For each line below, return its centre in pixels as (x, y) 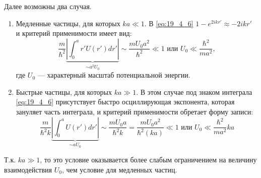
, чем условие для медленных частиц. (119, 169)
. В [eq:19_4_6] (169, 23)
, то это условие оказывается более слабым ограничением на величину (148, 160)
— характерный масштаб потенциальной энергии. (114, 75)
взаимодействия (28, 169)
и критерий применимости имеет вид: (74, 33)
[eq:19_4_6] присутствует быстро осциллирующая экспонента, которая (125, 102)
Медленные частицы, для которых (68, 23)
